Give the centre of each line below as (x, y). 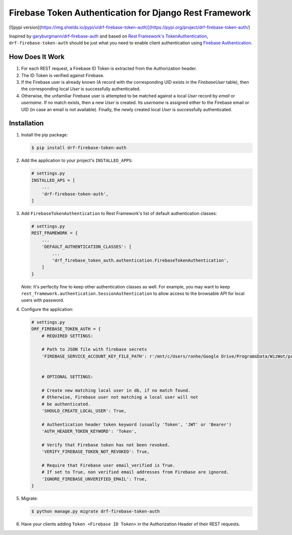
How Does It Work (37, 57)
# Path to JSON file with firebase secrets (94, 349)
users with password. (43, 300)
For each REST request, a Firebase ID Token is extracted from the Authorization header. (109, 69)
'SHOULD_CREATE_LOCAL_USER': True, (84, 411)
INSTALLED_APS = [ (53, 180)
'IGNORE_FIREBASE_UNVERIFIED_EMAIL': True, (94, 479)
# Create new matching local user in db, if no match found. (116, 390)
